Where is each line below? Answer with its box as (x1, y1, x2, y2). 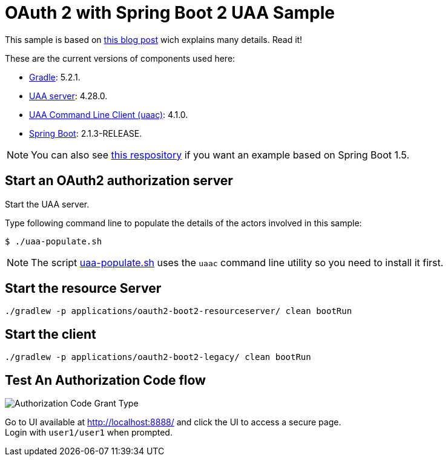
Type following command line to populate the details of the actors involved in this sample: (5, 217, 362, 228)
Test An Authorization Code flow (5, 372, 206, 388)
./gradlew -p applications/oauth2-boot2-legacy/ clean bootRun (5, 352, 311, 362)
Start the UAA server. (5, 198, 90, 209)
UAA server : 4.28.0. (29, 90, 108, 101)
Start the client (5, 326, 96, 342)
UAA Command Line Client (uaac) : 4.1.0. (29, 109, 188, 120)
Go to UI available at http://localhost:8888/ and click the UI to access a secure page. (5, 417, 341, 428)
